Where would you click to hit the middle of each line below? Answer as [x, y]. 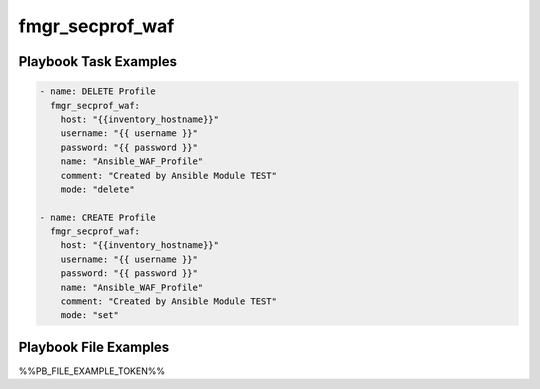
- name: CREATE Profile [98, 217]
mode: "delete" [97, 189]
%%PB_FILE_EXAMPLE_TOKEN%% [91, 371]
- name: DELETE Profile [98, 91]
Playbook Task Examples [98, 61]
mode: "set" [90, 315]
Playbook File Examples [94, 346]
